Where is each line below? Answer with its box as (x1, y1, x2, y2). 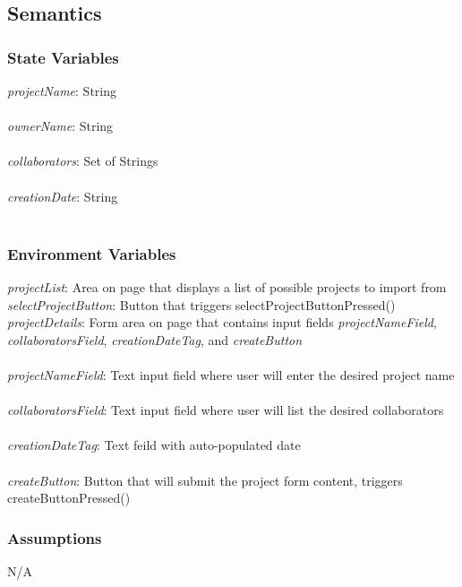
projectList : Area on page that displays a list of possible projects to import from (7, 277, 447, 296)
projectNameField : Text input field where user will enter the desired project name (7, 365, 455, 384)
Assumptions (7, 526, 102, 548)
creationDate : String (7, 186, 118, 205)
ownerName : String (7, 117, 114, 135)
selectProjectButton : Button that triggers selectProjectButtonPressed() (7, 295, 396, 314)
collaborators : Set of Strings (7, 151, 158, 170)
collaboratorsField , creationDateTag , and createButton (7, 330, 303, 349)
